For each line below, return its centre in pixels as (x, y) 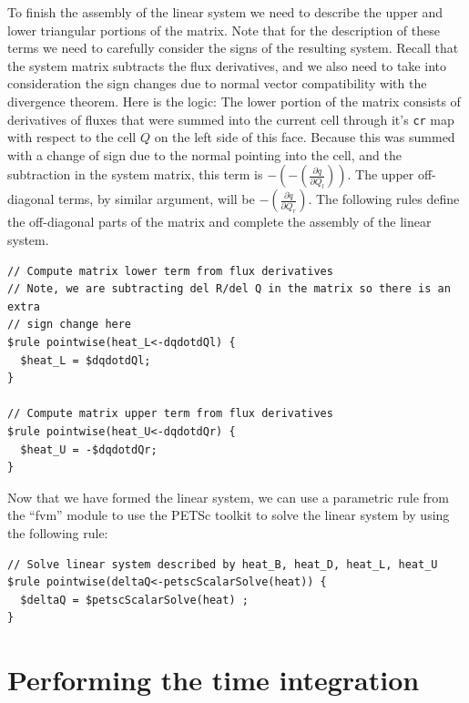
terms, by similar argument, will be (157, 199)
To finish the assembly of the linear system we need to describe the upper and (225, 12)
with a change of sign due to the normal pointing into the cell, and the (204, 154)
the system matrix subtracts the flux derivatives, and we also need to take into (227, 65)
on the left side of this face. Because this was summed (305, 137)
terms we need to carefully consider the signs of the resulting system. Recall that (233, 48)
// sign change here (70, 325)
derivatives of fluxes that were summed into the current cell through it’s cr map (231, 119)
